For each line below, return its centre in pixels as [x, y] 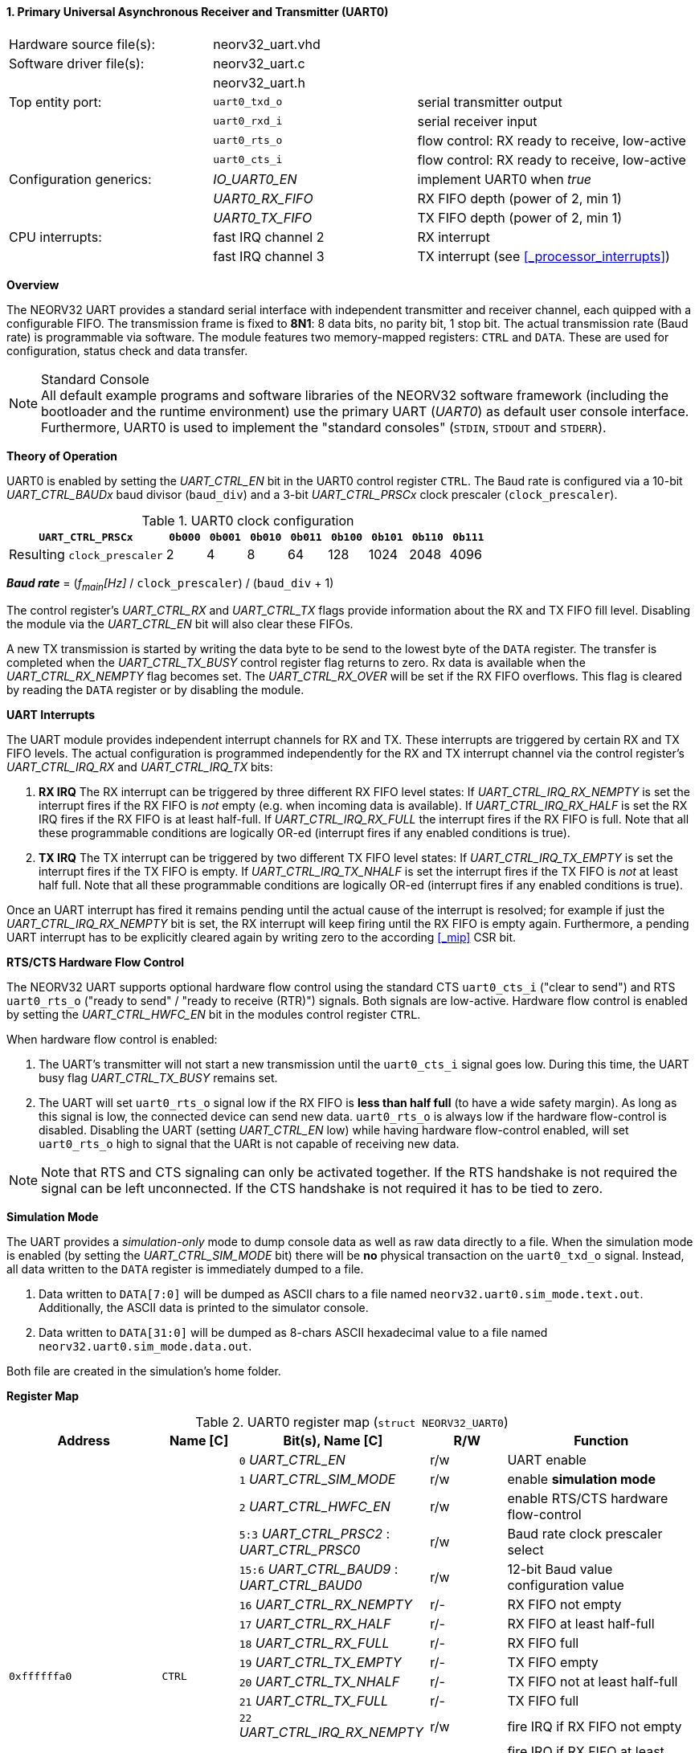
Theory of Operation [62, 456]
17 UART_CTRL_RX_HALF [315, 1624]
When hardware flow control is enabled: [112, 1040]
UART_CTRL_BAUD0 [300, 1585]
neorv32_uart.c [259, 63]
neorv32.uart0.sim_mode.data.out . [145, 1346]
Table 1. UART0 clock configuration [248, 520]
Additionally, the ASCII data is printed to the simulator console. [204, 1308]
